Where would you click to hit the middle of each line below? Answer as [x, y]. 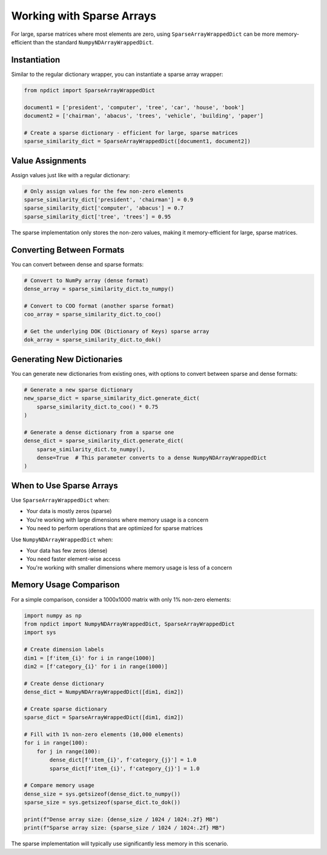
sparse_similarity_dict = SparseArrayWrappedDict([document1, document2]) [137, 141]
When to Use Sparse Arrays [64, 485]
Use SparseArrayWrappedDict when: [61, 500]
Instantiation [36, 60]
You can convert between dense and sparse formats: [78, 264]
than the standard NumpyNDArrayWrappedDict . [93, 42]
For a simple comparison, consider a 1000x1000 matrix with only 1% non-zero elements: [121, 599]
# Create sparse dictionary [65, 709]
